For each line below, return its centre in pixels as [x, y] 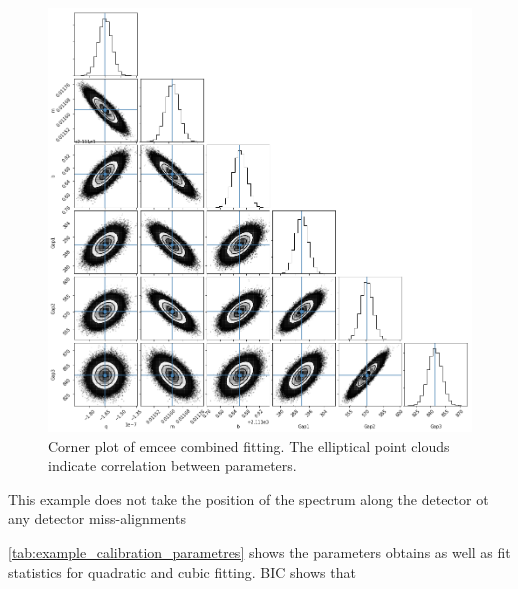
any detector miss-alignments [97, 518]
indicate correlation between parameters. [172, 465]
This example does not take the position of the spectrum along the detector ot [248, 498]
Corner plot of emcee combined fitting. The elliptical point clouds [249, 445]
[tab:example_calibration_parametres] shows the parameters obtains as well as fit [259, 551]
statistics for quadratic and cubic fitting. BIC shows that [182, 571]
